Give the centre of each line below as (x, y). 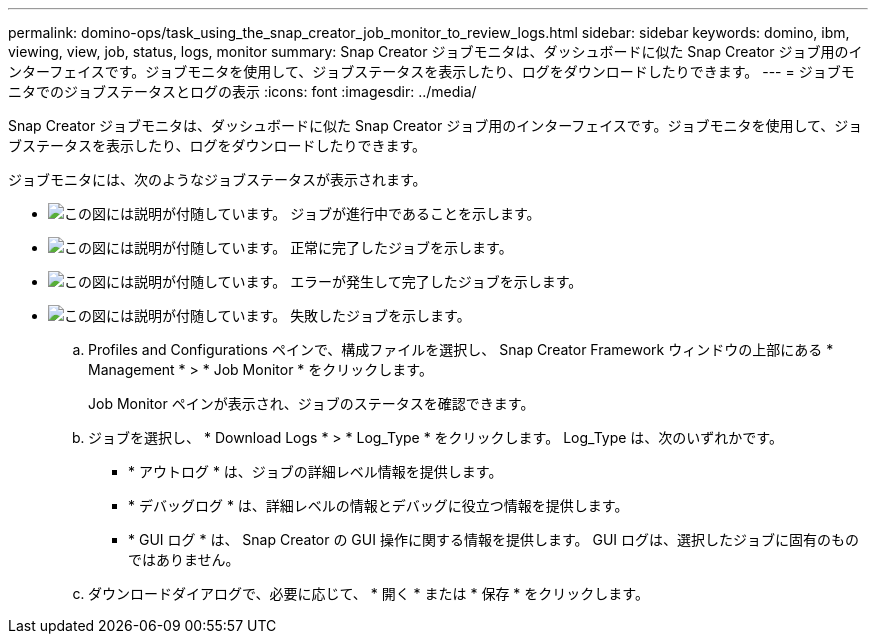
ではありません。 (184, 559)
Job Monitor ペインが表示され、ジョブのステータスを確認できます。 (311, 403)
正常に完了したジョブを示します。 (401, 247)
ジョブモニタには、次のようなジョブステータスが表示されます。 (217, 179)
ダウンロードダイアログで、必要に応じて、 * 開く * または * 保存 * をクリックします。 (368, 593)
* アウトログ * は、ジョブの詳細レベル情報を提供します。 (315, 471)
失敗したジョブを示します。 (380, 315)
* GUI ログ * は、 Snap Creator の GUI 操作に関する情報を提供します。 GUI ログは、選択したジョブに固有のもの (494, 539)
